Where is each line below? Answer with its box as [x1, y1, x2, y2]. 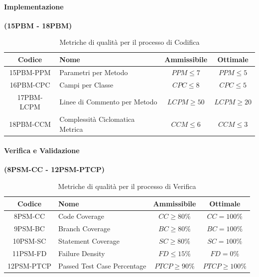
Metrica [59, 123, 83, 134]
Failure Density [58, 248, 105, 258]
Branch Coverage [58, 223, 111, 234]
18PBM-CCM [9, 118, 51, 129]
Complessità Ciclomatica [59, 113, 135, 124]
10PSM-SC [12, 236, 46, 246]
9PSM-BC [14, 223, 45, 234]
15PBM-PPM [9, 67, 51, 77]
